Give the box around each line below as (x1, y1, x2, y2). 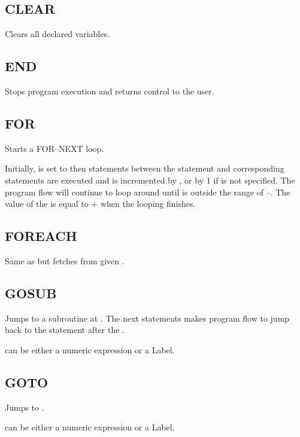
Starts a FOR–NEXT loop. (5, 142, 104, 154)
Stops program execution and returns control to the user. (5, 85, 214, 97)
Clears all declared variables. (5, 27, 110, 40)
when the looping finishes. (100, 197, 196, 210)
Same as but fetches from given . (5, 254, 125, 267)
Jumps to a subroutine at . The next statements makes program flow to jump (5, 311, 290, 324)
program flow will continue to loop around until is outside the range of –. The (5, 185, 290, 198)
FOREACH (5, 227, 77, 245)
